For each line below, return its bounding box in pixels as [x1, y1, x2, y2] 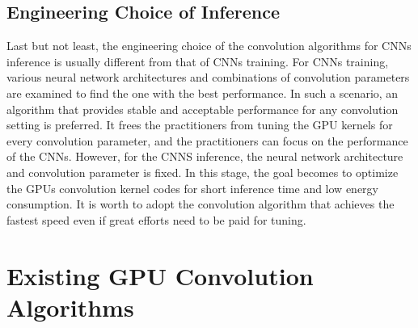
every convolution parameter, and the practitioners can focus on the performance [6, 132, 408, 149]
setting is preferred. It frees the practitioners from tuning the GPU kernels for [6, 116, 393, 133]
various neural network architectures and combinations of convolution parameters [6, 69, 410, 86]
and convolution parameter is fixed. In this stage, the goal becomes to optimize [6, 163, 399, 180]
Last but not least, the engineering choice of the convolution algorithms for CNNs [6, 37, 412, 54]
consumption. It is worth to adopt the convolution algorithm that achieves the [6, 196, 395, 212]
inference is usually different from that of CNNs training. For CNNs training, [6, 53, 389, 69]
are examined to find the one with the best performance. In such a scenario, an [6, 84, 399, 101]
